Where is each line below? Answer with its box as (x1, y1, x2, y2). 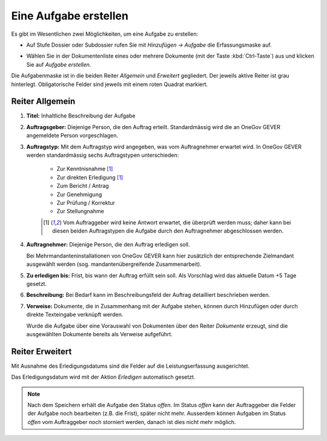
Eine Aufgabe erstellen (11, 9, 128, 22)
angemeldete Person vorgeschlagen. (26, 132, 119, 139)
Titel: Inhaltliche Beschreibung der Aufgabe (26, 112, 136, 119)
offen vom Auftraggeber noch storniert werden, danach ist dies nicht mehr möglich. (27, 418, 236, 425)
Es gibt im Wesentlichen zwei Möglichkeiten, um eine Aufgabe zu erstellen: (11, 30, 199, 38)
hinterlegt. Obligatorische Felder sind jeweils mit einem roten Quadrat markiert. (11, 81, 208, 88)
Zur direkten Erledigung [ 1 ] (56, 173, 124, 181)
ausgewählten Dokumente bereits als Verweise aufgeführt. (26, 331, 173, 337)
